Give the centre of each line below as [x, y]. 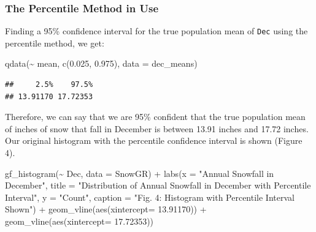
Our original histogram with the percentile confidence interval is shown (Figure [154, 140]
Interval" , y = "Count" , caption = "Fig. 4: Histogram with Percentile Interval [150, 197]
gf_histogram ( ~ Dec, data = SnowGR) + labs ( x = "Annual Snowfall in [140, 173]
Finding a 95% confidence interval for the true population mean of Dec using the [156, 31]
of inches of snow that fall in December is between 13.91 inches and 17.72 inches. [157, 128]
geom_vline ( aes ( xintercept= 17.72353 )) [79, 221]
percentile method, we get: [55, 43]
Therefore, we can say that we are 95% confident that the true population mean [155, 117]
